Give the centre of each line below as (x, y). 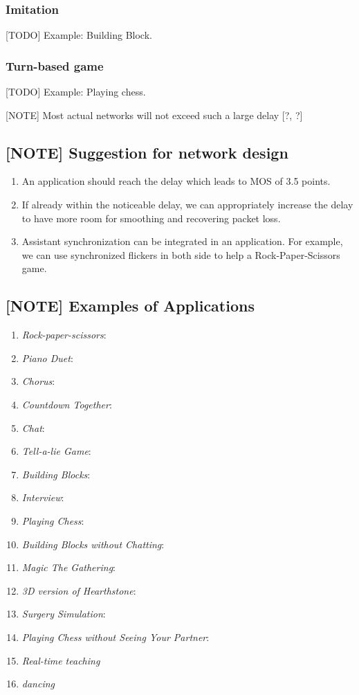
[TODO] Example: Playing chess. (76, 92)
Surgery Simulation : (64, 614)
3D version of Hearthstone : (79, 590)
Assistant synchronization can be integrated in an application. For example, (182, 241)
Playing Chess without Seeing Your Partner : (116, 637)
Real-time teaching (61, 660)
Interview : (43, 497)
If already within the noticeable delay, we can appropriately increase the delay (187, 205)
